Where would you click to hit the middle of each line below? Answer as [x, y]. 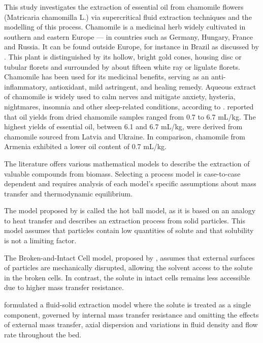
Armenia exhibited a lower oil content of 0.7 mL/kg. [85, 146]
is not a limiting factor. [40, 240]
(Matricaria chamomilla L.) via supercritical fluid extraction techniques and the [128, 17]
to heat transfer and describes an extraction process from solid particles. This [125, 220]
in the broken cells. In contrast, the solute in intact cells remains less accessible [127, 277]
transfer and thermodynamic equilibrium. [69, 193]
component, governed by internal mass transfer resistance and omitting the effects [131, 314]
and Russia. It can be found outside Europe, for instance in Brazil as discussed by [131, 47]
